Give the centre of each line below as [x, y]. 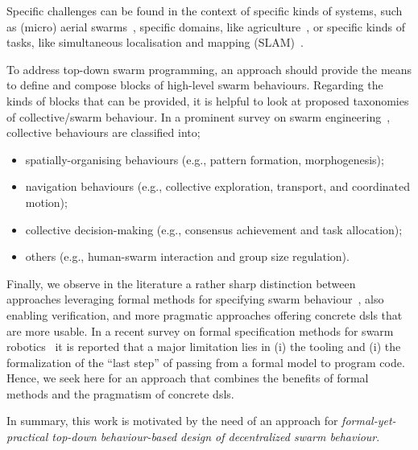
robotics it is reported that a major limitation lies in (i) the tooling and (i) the [204, 347]
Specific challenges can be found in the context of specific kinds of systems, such [205, 10]
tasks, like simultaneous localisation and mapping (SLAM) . [155, 42]
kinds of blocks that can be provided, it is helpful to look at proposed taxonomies [208, 100]
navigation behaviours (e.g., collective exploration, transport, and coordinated [217, 186]
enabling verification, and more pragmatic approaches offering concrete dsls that [205, 314]
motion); [46, 202]
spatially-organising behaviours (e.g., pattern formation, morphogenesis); [205, 159]
